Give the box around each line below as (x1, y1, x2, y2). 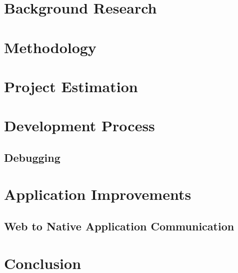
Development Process (4, 115, 155, 136)
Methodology (4, 37, 96, 57)
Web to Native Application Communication (4, 218, 234, 234)
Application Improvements (4, 184, 191, 204)
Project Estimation (4, 76, 138, 96)
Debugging (4, 149, 60, 165)
